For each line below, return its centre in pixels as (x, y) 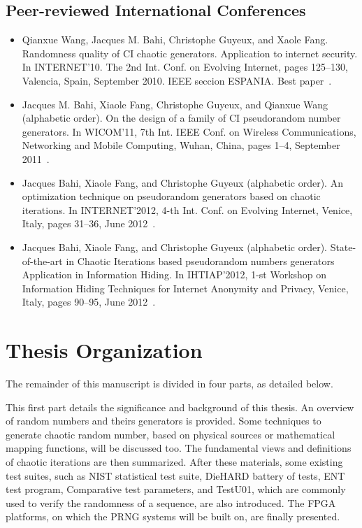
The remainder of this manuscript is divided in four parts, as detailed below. (169, 384)
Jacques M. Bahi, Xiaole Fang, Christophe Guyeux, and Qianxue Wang (175, 104)
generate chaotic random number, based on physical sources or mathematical (171, 434)
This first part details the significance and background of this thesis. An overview (180, 407)
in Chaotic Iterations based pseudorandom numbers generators (200, 261)
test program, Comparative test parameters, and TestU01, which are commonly (176, 489)
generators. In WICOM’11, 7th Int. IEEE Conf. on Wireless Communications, (189, 131)
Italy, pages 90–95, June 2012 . (89, 302)
